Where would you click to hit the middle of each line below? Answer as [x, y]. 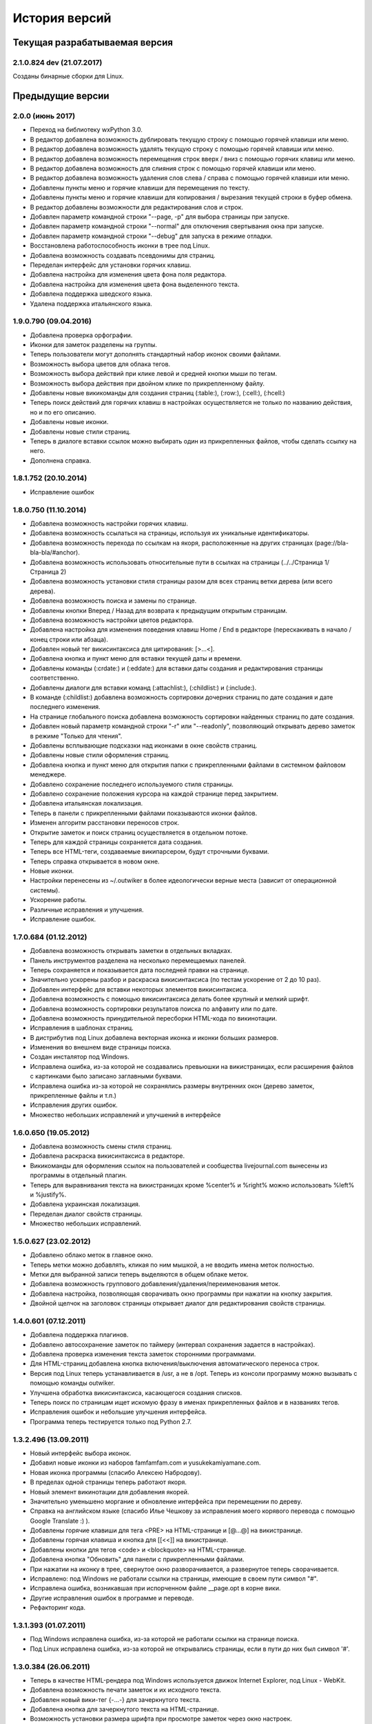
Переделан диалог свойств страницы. [86, 1214]
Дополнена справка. [61, 460]
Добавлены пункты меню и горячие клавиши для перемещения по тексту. [140, 188]
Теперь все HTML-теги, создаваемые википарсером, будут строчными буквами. [149, 852]
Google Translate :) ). [60, 1521]
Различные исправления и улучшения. [87, 910]
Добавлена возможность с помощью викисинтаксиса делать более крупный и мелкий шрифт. [169, 999]
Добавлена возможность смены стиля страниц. [101, 1146]
